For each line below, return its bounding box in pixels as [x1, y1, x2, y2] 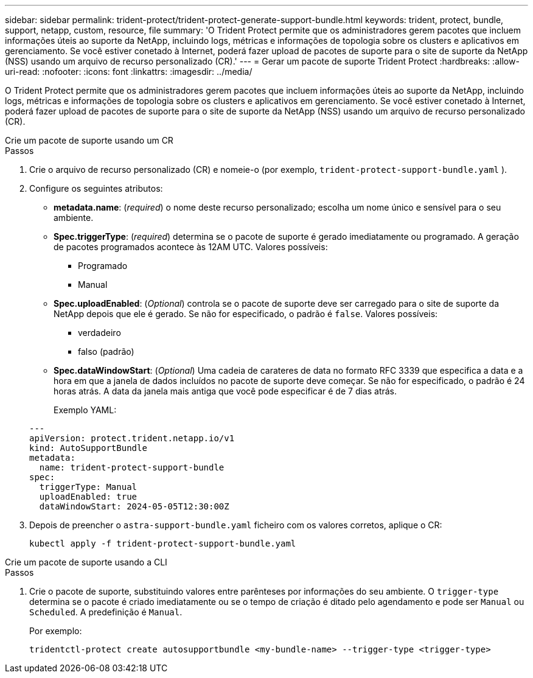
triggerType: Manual [39, 482, 138, 492]
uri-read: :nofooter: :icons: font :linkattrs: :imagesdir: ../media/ [5, 66, 253, 77]
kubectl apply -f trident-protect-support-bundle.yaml [29, 539, 296, 548]
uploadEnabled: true [39, 492, 138, 502]
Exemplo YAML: [54, 405, 117, 415]
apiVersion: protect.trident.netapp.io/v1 [29, 433, 235, 443]
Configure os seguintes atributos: [29, 183, 163, 194]
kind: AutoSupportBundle [29, 443, 147, 453]
